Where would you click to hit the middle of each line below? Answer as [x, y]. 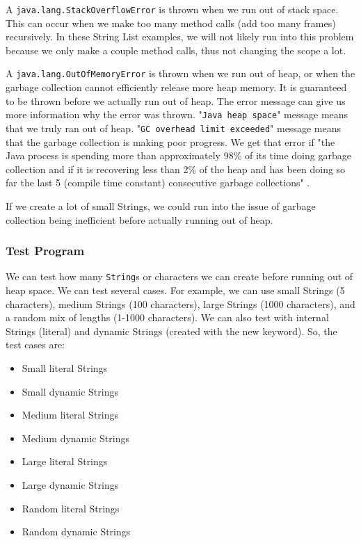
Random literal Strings [71, 508]
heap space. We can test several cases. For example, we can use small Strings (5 [175, 290]
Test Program [45, 251]
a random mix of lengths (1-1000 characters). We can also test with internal [167, 317]
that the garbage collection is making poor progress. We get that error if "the [170, 141]
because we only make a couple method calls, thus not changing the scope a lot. [176, 50]
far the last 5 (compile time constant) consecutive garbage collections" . [158, 183]
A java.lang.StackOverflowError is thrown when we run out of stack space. [172, 9]
